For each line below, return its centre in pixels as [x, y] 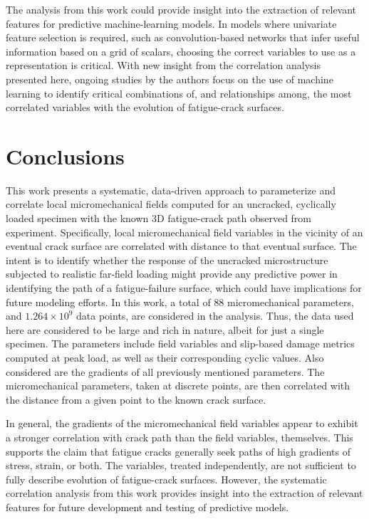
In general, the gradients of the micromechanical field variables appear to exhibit [182, 423]
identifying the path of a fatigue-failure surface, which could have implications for [184, 288]
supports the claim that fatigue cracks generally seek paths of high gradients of [178, 451]
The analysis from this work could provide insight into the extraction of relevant [181, 9]
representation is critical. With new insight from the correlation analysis [163, 65]
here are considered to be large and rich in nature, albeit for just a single [165, 329]
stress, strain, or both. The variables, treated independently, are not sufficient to [181, 465]
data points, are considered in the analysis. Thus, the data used [215, 316]
